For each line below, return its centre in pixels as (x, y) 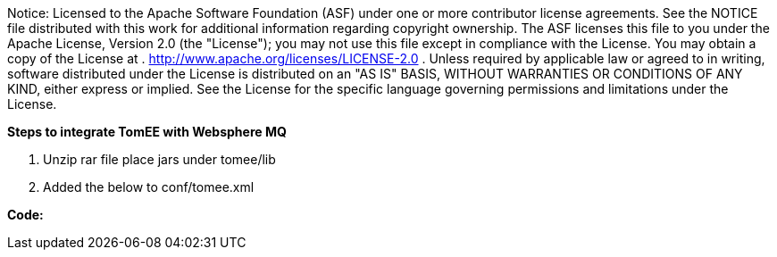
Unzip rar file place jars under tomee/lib (159, 159)
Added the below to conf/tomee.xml (149, 187)
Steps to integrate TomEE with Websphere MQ (147, 132)
